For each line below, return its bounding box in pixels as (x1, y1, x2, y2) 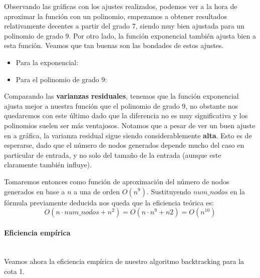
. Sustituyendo (146, 186, 191, 196)
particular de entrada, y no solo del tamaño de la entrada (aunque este (4, 149, 221, 160)
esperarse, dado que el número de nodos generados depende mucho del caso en (4, 140, 244, 150)
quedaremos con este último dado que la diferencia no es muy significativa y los (4, 110, 248, 121)
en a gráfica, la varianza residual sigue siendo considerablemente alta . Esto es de (4, 130, 252, 140)
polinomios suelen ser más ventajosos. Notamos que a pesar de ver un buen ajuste (4, 120, 255, 130)
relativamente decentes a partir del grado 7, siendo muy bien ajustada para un (4, 21, 244, 31)
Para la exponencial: (16, 57, 79, 67)
